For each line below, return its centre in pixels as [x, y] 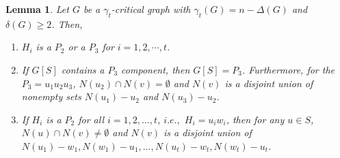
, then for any [255, 119]
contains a [83, 69]
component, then [156, 69]
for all [91, 119]
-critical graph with [151, 9]
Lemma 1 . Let [37, 9]
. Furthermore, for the [288, 69]
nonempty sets [51, 96]
